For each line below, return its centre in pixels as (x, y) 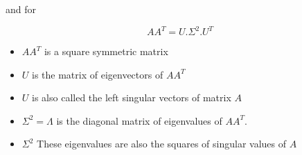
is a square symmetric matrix (106, 51)
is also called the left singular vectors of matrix (132, 97)
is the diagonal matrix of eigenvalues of (139, 120)
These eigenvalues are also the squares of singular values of (162, 144)
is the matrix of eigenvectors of (98, 74)
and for (21, 9)
